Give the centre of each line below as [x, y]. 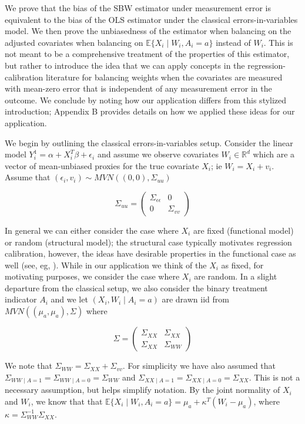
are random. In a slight [236, 276]
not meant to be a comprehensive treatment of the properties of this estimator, [147, 54]
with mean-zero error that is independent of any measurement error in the [138, 88]
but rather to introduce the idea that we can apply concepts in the [125, 65]
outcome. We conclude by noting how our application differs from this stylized [146, 100]
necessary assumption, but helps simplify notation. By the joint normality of [143, 390]
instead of [233, 42]
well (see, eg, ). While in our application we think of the [106, 265]
